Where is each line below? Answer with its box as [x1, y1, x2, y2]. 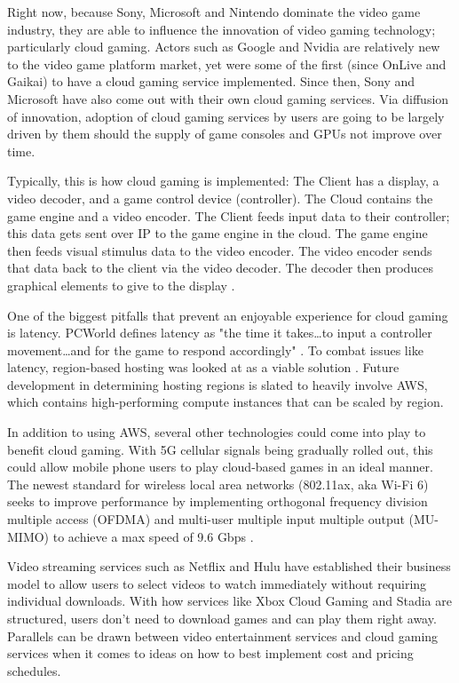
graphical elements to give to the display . [7, 275, 235, 294]
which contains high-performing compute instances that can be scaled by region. [7, 393, 444, 411]
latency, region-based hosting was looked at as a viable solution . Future [7, 358, 400, 377]
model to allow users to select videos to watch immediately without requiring [7, 574, 427, 592]
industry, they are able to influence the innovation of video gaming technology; [7, 20, 436, 38]
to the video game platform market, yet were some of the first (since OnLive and [7, 54, 447, 73]
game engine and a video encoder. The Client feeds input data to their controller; [7, 206, 450, 225]
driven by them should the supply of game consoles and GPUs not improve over [7, 124, 442, 143]
